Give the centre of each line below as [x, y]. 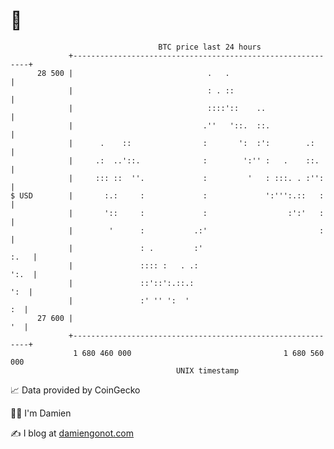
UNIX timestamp [207, 370]
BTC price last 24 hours [210, 47]
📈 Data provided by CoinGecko [75, 390]
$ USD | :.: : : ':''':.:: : [167, 195]
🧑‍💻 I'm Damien [41, 413]
